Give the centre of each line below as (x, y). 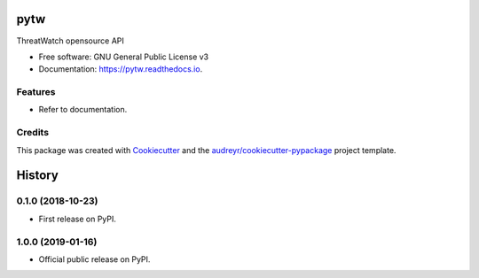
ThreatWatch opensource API (70, 41)
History (38, 176)
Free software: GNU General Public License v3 (124, 57)
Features (36, 92)
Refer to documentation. (83, 110)
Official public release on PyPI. (94, 259)
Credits (32, 133)
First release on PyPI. (78, 219)
